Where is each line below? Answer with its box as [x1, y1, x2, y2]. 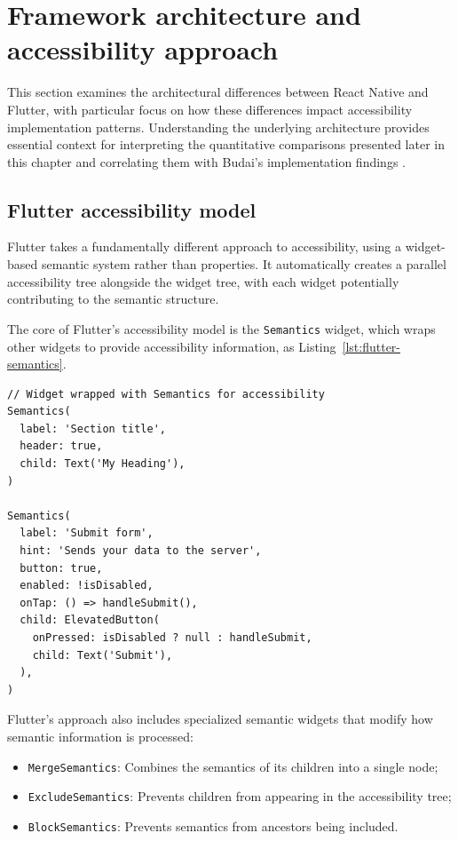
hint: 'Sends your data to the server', [20, 544, 262, 558]
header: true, [20, 440, 103, 453]
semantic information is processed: [7, 726, 193, 745]
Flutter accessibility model [7, 195, 257, 223]
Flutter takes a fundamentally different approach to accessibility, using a [7, 237, 401, 256]
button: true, [20, 561, 103, 575]
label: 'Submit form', [20, 527, 154, 540]
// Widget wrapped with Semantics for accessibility [7, 387, 325, 401]
